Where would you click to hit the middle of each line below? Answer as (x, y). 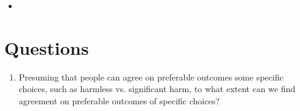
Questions (47, 47)
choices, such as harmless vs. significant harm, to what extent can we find (157, 89)
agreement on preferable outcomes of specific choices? (119, 100)
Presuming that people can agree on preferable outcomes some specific (151, 77)
